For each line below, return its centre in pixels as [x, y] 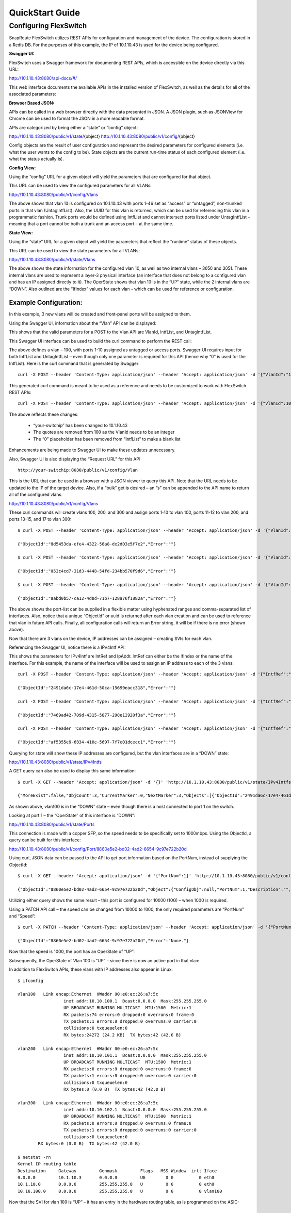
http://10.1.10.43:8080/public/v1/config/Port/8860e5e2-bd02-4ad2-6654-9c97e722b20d [98, 849]
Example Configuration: [46, 303]
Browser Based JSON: [32, 103]
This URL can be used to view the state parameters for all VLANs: [74, 250]
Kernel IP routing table [47, 1164]
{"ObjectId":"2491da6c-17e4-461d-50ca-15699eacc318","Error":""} [97, 688]
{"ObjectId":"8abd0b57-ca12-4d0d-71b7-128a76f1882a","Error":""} [97, 598]
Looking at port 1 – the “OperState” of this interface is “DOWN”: [72, 816]
